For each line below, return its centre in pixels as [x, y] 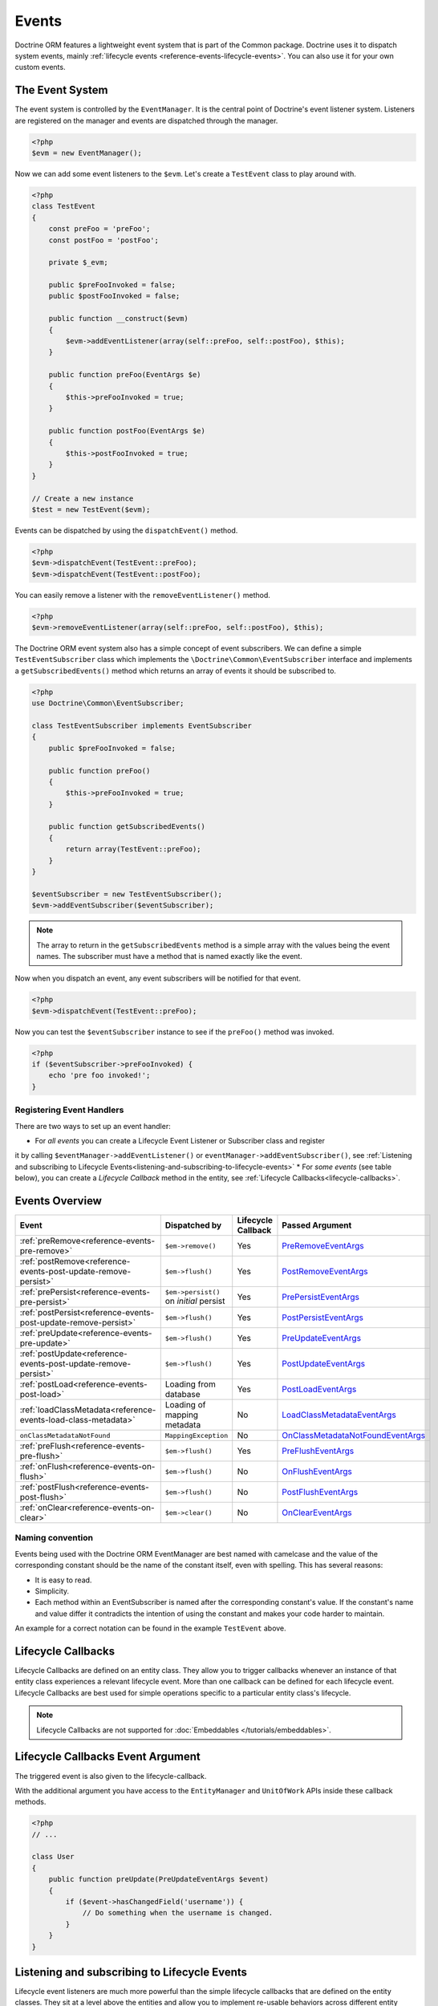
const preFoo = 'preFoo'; [99, 229]
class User [53, 1857]
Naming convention [54, 1538]
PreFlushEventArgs [318, 1451]
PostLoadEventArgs [319, 1390]
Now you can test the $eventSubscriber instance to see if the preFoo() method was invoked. [174, 1032]
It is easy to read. [63, 1580]
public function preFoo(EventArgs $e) [125, 375]
